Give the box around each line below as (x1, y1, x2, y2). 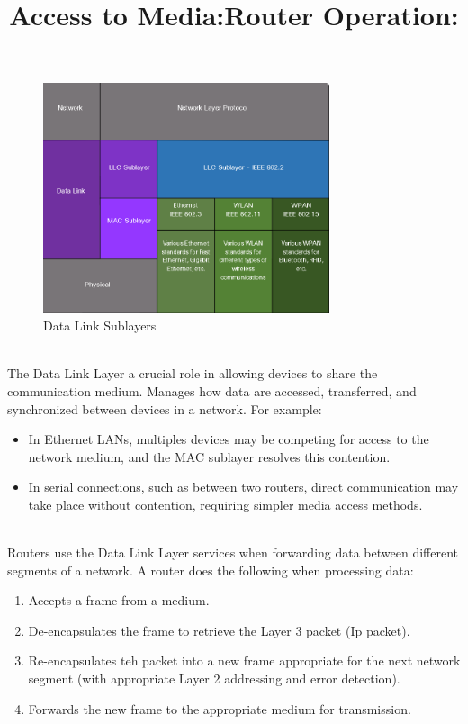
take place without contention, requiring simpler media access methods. (28, 494, 423, 513)
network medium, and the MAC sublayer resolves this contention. (28, 447, 391, 466)
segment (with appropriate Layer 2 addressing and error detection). (28, 669, 400, 688)
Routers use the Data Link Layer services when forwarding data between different (7, 543, 459, 562)
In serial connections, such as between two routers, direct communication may (28, 477, 459, 496)
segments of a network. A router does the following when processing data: (7, 560, 414, 579)
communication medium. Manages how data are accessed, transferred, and (7, 381, 417, 400)
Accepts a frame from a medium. (28, 591, 210, 610)
